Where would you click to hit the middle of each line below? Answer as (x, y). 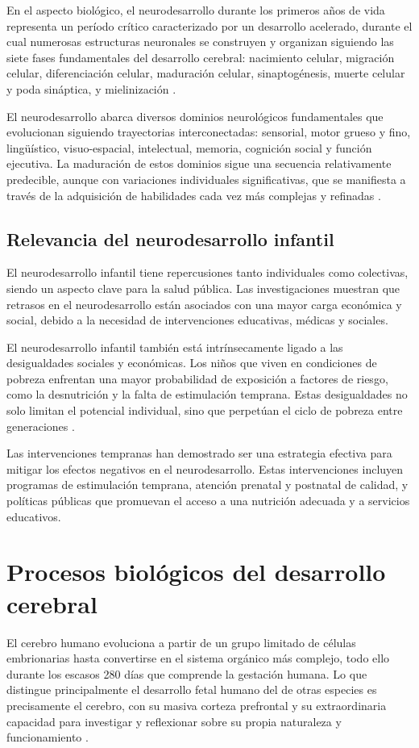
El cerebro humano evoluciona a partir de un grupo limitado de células (181, 642)
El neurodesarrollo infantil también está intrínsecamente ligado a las (175, 347)
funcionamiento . (48, 737)
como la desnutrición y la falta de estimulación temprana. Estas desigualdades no (207, 394)
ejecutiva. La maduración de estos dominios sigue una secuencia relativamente (199, 163)
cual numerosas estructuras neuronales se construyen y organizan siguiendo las (200, 42)
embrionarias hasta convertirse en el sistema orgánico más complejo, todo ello (198, 658)
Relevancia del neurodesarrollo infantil (170, 238)
